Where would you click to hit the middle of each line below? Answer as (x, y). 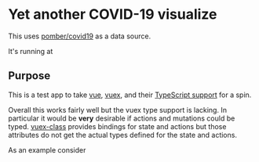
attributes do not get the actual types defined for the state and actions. (123, 135)
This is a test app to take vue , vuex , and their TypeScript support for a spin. (130, 95)
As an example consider (47, 149)
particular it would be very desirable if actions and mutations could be (122, 118)
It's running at (31, 51)
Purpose (29, 76)
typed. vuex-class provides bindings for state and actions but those (117, 126)
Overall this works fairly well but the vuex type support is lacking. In (118, 110)
